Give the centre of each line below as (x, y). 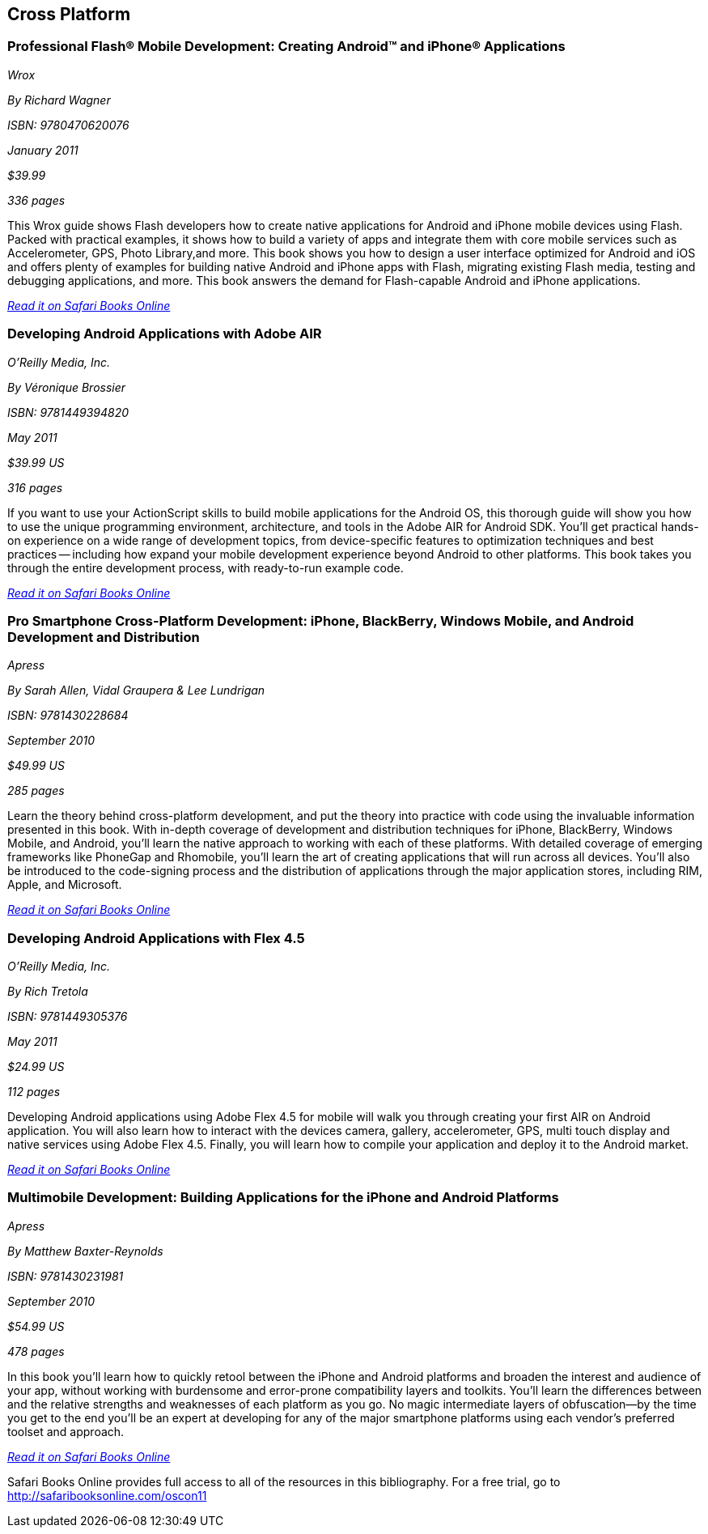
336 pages (36, 200)
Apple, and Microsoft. (65, 885)
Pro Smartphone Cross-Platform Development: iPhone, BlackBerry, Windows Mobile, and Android (321, 620)
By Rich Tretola (48, 992)
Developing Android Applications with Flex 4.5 (156, 938)
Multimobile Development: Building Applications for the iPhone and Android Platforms (283, 1198)
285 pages (36, 791)
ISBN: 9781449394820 (68, 412)
